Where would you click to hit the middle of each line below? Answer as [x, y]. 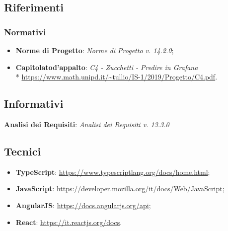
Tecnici [23, 151]
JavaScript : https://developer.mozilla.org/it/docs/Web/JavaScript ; [120, 189]
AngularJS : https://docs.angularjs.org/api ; [83, 205]
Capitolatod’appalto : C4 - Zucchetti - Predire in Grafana [107, 67]
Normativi [25, 32]
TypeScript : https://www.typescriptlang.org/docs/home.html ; [113, 172]
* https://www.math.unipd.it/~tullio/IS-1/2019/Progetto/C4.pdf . [116, 77]
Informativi [34, 104]
